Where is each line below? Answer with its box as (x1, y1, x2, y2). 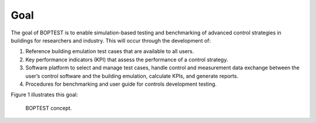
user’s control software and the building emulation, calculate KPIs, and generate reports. (25, 72, 239, 79)
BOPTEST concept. (25, 104, 73, 111)
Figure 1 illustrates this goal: (11, 91, 78, 99)
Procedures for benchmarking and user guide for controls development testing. (25, 80, 217, 87)
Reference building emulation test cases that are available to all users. (25, 48, 194, 55)
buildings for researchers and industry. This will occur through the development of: (11, 37, 211, 44)
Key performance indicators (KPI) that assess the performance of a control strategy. (25, 56, 228, 63)
